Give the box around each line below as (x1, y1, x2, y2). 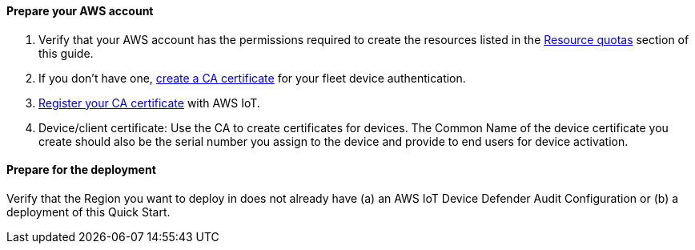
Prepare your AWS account (6, 4, 154, 18)
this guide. (38, 46, 94, 60)
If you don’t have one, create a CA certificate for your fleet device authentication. (38, 71, 466, 85)
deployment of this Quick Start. (6, 204, 171, 219)
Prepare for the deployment (6, 163, 156, 177)
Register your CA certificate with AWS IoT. (38, 95, 260, 110)
